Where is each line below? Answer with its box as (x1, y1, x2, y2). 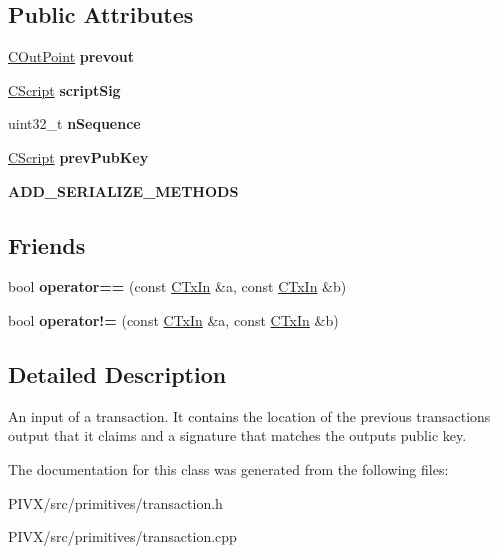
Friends (8, 229, 86, 260)
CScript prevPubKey (8, 146, 149, 167)
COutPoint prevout (8, 46, 135, 67)
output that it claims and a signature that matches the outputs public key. (8, 425, 467, 446)
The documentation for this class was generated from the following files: (8, 458, 449, 479)
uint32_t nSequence (8, 113, 141, 134)
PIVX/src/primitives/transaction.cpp (8, 526, 237, 547)
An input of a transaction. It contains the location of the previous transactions (8, 405, 491, 426)
